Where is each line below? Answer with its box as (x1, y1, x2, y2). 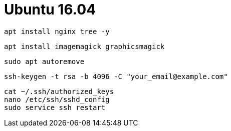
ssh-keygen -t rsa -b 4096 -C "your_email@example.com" (4, 72, 228, 80)
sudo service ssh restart (4, 103, 106, 111)
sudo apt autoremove (4, 57, 85, 65)
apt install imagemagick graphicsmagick (4, 42, 165, 50)
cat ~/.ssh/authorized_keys (4, 87, 114, 95)
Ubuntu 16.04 (4, 1, 96, 18)
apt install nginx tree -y (4, 27, 110, 35)
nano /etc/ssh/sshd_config (4, 95, 110, 103)
